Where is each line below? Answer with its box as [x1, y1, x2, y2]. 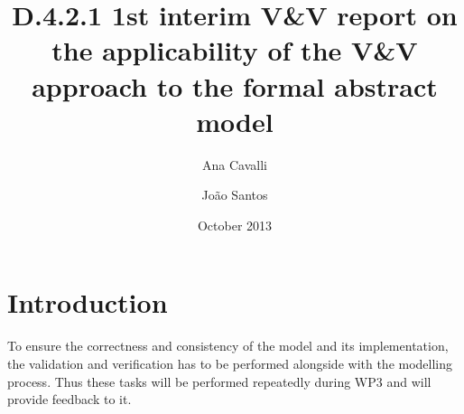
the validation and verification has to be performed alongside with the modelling [7, 354, 453, 372]
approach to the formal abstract [32, 67, 438, 104]
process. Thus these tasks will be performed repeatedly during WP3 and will [7, 372, 432, 390]
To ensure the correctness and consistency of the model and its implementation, [7, 336, 449, 355]
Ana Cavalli [202, 155, 267, 174]
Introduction [7, 284, 168, 321]
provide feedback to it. [7, 390, 132, 409]
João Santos [201, 185, 268, 204]
